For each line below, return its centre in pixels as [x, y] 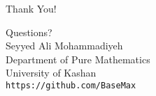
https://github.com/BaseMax [71, 85]
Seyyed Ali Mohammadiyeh [64, 46]
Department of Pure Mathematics [78, 59]
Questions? [29, 32]
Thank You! [31, 8]
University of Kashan [51, 73]
